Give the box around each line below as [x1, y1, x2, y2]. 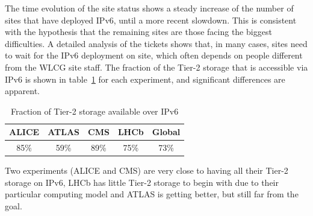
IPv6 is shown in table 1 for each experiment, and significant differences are [5, 72, 285, 85]
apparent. [5, 84, 40, 97]
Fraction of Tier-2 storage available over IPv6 [10, 104, 179, 117]
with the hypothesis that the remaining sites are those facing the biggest [5, 25, 272, 38]
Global [152, 125, 181, 138]
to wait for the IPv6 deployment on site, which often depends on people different [5, 49, 303, 62]
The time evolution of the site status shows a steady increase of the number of [5, 2, 294, 14]
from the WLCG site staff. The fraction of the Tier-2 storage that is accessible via [5, 60, 308, 73]
